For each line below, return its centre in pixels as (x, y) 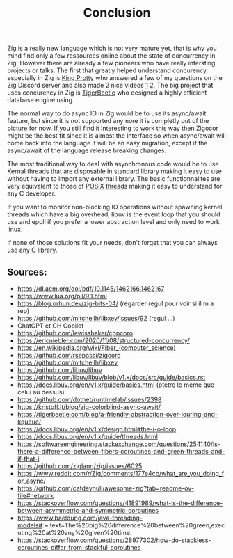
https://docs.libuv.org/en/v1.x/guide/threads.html (88, 437)
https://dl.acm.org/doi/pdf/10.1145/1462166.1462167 (91, 289)
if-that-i (28, 459)
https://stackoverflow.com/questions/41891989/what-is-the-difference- (120, 503)
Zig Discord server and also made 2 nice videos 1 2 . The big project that (110, 86)
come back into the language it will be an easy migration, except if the (107, 143)
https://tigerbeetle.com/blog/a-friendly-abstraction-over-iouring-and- (117, 414)
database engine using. (41, 100)
